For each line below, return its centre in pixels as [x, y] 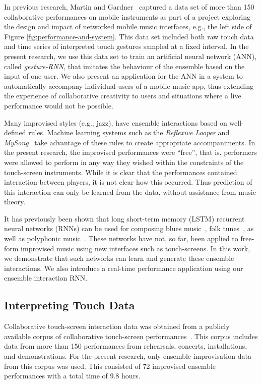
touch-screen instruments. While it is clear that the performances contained [121, 172]
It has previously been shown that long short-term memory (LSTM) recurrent [124, 218]
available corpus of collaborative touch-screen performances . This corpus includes [131, 336]
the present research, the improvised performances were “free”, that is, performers [130, 152]
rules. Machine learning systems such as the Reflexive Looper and [129, 132]
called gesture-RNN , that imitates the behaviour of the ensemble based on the [124, 66]
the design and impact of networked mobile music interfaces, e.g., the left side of [128, 26]
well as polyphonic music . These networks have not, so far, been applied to [121, 238]
